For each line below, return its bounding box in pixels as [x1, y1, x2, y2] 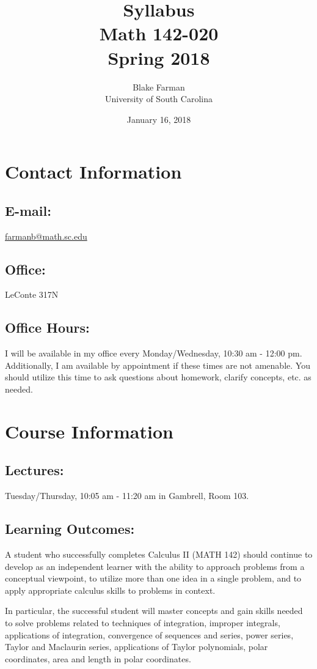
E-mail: [5, 201, 51, 220]
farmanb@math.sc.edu [5, 229, 87, 242]
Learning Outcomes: [5, 519, 135, 538]
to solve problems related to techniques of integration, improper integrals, [5, 616, 280, 629]
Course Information [5, 418, 173, 443]
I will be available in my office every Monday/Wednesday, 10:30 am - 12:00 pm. [5, 347, 302, 360]
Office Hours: [5, 318, 90, 337]
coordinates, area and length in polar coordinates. [5, 652, 191, 665]
